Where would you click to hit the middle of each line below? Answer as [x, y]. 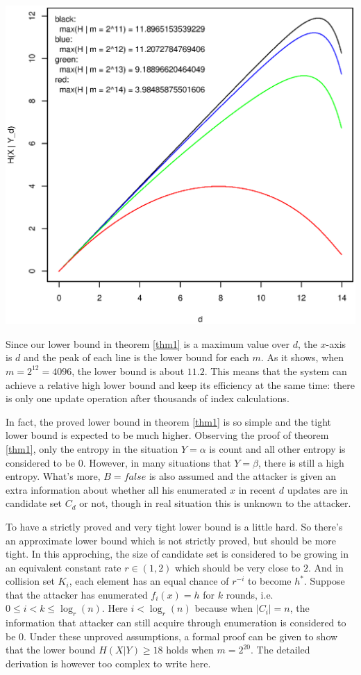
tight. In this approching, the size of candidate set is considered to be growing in [177, 554]
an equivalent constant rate [64, 567]
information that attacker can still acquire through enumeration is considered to [176, 623]
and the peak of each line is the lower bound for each [136, 357]
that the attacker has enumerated [77, 594]
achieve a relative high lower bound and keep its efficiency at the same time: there [180, 384]
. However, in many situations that [157, 462]
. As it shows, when [302, 357]
